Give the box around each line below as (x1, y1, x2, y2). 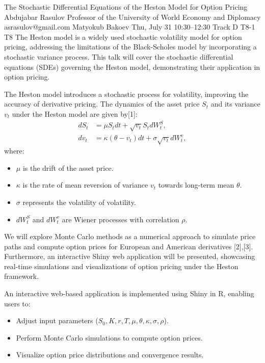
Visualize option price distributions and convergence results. (16, 349, 204, 360)
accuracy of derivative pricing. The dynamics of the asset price (4, 98, 200, 109)
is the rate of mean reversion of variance (22, 179, 148, 190)
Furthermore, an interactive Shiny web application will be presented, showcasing (4, 251, 255, 262)
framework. (4, 271, 39, 281)
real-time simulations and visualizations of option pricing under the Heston (4, 261, 238, 271)
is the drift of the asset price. (22, 162, 114, 173)
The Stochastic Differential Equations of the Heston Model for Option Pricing (4, 2, 248, 12)
